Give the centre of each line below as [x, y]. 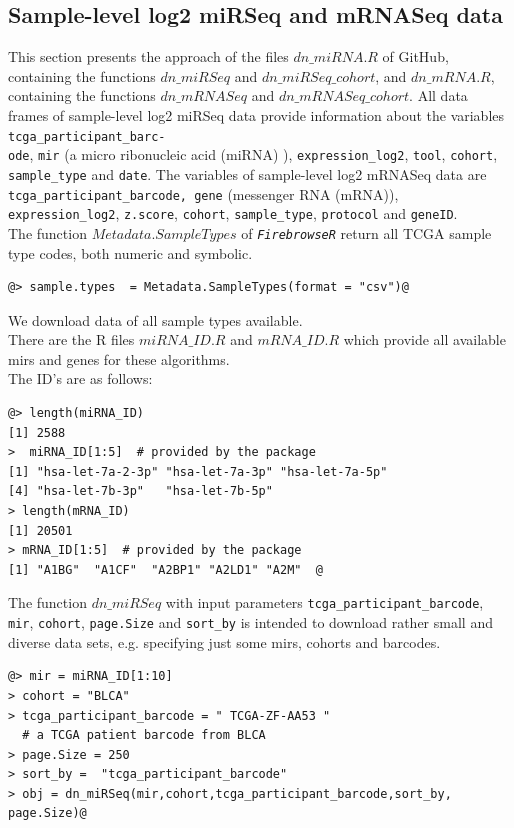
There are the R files [71, 339]
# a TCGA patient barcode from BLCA [144, 735]
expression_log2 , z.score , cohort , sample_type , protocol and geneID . [233, 213]
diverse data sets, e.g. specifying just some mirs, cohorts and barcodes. [224, 641]
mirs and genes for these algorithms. [119, 358]
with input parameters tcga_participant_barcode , [324, 602]
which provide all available [424, 339]
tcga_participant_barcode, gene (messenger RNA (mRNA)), [203, 193]
